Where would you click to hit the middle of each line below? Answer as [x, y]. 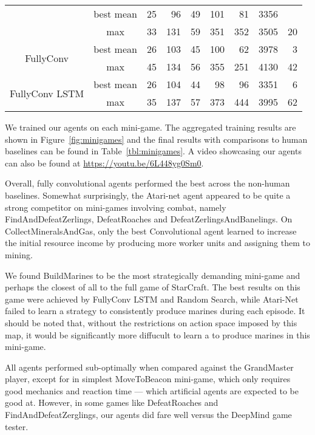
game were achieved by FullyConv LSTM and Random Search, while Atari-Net [152, 299]
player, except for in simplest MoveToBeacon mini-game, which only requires [148, 379]
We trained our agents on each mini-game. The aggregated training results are [151, 127]
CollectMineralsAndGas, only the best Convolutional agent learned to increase [151, 231]
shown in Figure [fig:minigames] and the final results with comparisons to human [156, 139]
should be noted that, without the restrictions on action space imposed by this [151, 322]
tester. [17, 426]
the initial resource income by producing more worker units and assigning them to [157, 243]
